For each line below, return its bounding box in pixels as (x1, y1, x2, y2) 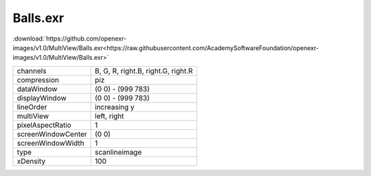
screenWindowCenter (16, 129, 87, 139)
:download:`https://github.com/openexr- (12, 34, 127, 43)
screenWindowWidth (16, 138, 85, 148)
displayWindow (16, 93, 67, 102)
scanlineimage (95, 147, 142, 157)
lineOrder (16, 102, 47, 111)
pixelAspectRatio (16, 120, 71, 130)
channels (16, 66, 47, 76)
